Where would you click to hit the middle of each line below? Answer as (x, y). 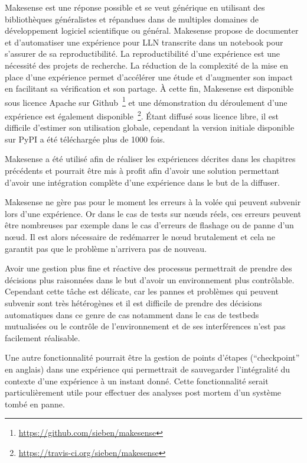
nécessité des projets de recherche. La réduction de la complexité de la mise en (147, 65)
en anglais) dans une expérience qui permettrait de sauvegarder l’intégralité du (148, 369)
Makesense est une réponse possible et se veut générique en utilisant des (135, 7)
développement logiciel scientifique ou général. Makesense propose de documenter (152, 30)
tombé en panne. (35, 404)
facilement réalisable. (43, 337)
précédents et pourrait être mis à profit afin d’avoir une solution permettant (142, 171)
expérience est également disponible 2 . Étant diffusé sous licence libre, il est (142, 115)
